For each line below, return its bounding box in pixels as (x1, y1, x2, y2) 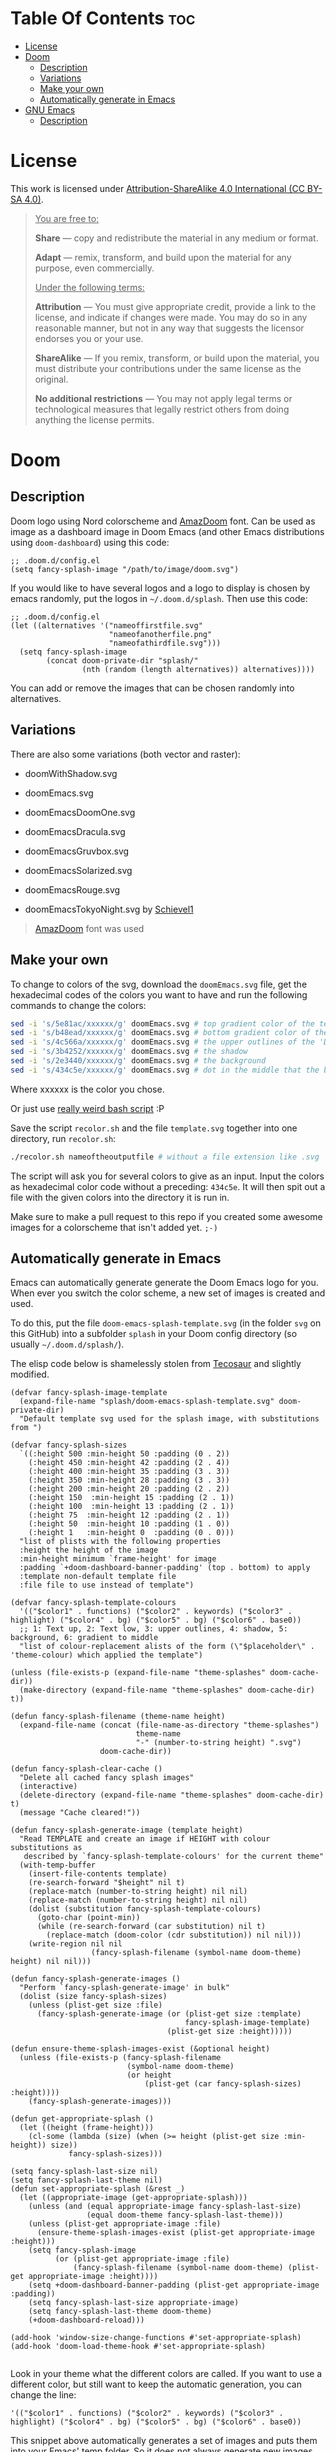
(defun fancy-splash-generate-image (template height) (10, 1825, 244, 1836)
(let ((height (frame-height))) (19, 2123, 155, 2133)
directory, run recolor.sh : (10, 1132, 117, 1144)
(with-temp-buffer (19, 1860, 97, 1871)
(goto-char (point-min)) (36, 1913, 141, 1923)
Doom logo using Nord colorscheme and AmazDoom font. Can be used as (10, 515, 316, 527)
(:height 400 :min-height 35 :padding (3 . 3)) (28, 1467, 230, 1477)
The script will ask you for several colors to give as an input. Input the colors (10, 1170, 325, 1182)
